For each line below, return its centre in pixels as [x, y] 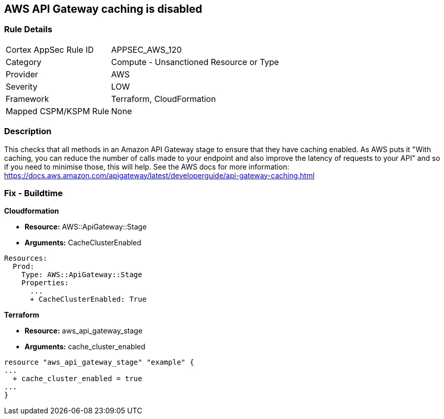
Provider [22, 74]
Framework [27, 99]
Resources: [26, 258]
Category [24, 62]
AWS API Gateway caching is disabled [103, 9]
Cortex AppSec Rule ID [50, 49]
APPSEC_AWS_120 [146, 49]
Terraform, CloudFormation [164, 99]
